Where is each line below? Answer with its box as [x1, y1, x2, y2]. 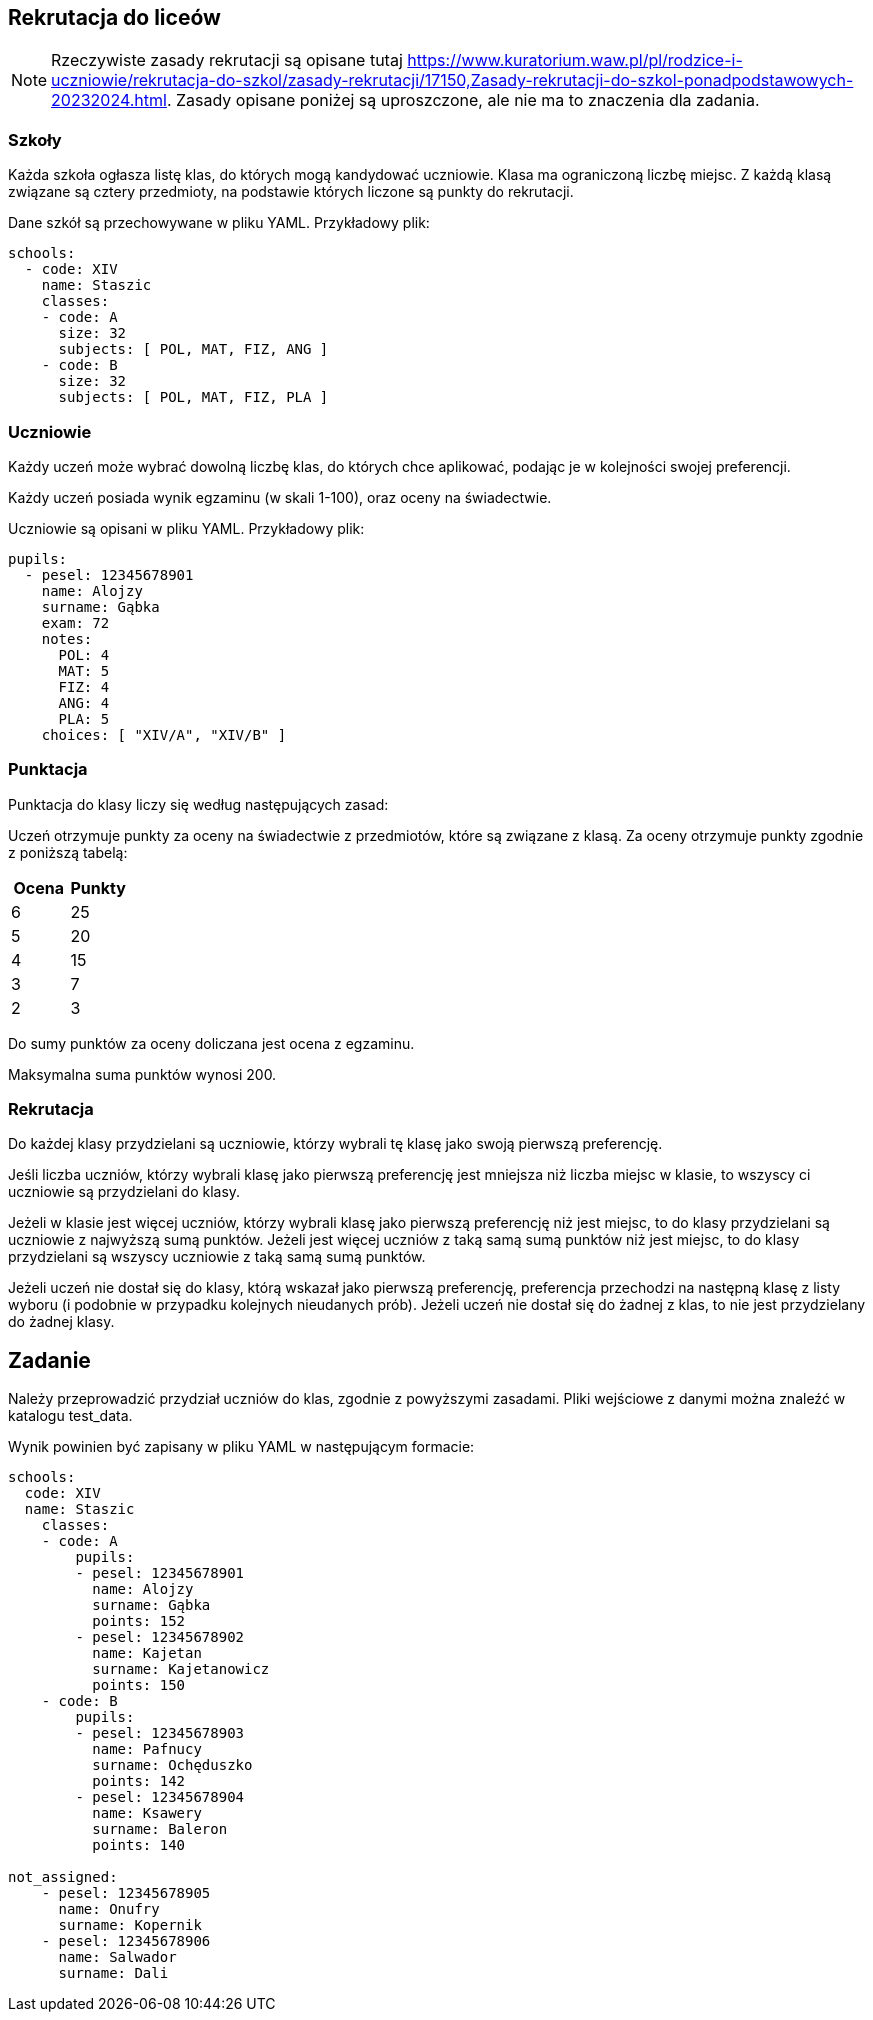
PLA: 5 [58, 710, 110, 727]
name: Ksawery [92, 1805, 202, 1822]
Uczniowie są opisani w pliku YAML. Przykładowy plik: [8, 519, 365, 537]
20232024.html [51, 90, 167, 111]
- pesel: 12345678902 [75, 1629, 245, 1646]
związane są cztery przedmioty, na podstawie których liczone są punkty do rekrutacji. [8, 183, 574, 201]
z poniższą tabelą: [8, 843, 128, 861]
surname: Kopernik [58, 1917, 202, 1934]
